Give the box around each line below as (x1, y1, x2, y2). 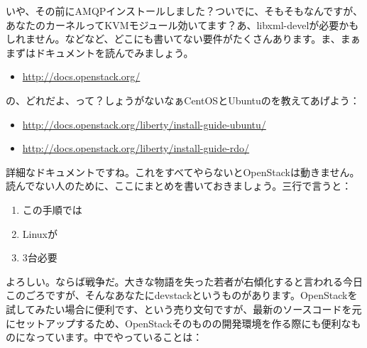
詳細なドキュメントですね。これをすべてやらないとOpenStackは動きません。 (6, 164, 360, 179)
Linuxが (22, 226, 58, 241)
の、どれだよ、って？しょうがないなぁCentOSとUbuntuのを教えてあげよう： (6, 92, 360, 107)
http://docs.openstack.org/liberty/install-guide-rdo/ (22, 141, 250, 156)
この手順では (22, 202, 82, 217)
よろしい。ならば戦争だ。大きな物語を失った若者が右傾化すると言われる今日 (6, 273, 363, 288)
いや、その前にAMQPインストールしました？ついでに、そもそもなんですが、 (6, 4, 363, 18)
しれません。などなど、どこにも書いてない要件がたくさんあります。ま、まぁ (6, 31, 361, 46)
